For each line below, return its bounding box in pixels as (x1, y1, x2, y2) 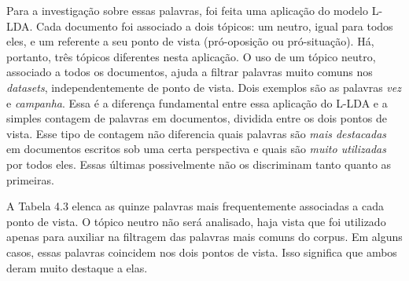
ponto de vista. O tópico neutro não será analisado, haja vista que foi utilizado (6, 213, 386, 229)
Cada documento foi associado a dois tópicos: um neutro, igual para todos (36, 17, 393, 34)
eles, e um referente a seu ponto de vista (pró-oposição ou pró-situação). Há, (6, 33, 374, 49)
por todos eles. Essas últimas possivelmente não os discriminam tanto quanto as (6, 155, 392, 172)
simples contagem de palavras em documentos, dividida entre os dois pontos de (6, 110, 387, 126)
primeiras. (6, 171, 54, 188)
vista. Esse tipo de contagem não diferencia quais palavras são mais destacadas (6, 125, 387, 141)
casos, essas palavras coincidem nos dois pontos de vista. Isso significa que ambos (6, 243, 397, 260)
